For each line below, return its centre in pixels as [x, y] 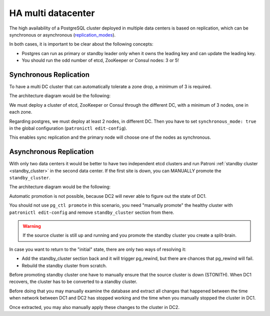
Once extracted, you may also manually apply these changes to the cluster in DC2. [94, 307]
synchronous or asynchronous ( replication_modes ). [62, 35]
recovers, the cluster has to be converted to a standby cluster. [73, 282]
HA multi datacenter [52, 13]
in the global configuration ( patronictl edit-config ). [68, 128]
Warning [32, 226]
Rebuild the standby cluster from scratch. [64, 265]
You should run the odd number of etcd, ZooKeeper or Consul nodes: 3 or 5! [100, 61]
